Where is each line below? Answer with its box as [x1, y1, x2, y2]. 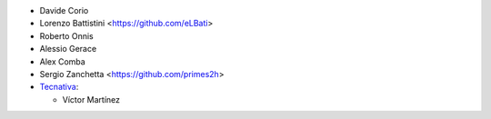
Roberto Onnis [39, 30, 95, 41]
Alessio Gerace [39, 44, 97, 55]
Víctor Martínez [62, 94, 121, 104]
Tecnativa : [39, 82, 79, 93]
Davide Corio [39, 5, 89, 15]
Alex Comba [39, 55, 85, 67]
